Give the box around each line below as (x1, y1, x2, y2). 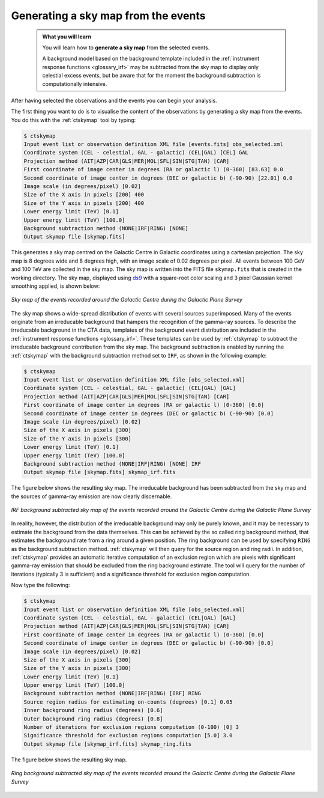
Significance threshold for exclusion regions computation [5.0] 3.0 (23, 732, 233, 739)
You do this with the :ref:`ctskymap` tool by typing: (11, 116, 136, 123)
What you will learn (42, 33, 92, 40)
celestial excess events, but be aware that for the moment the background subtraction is (42, 72, 261, 79)
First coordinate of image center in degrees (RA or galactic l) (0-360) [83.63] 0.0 (23, 166, 283, 173)
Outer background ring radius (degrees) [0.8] (23, 715, 163, 722)
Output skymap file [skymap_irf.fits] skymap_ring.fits (23, 740, 192, 748)
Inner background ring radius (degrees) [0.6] (23, 707, 163, 714)
